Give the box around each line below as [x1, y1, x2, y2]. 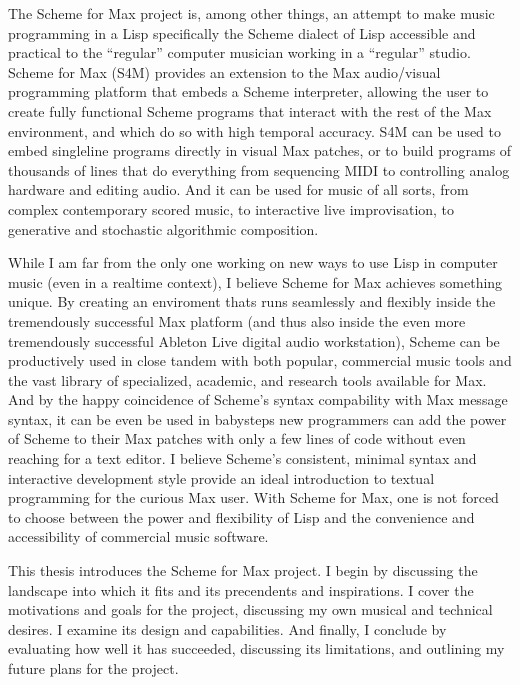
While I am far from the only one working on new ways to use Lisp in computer [8, 252, 498, 273]
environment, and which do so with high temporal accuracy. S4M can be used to [8, 120, 502, 141]
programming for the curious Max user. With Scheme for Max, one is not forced [8, 487, 499, 508]
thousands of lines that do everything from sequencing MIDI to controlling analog [8, 159, 510, 180]
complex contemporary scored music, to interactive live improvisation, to [8, 198, 455, 219]
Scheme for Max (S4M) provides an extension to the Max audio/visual [8, 61, 441, 82]
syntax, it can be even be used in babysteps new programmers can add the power [8, 408, 507, 429]
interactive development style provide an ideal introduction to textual [8, 467, 435, 488]
